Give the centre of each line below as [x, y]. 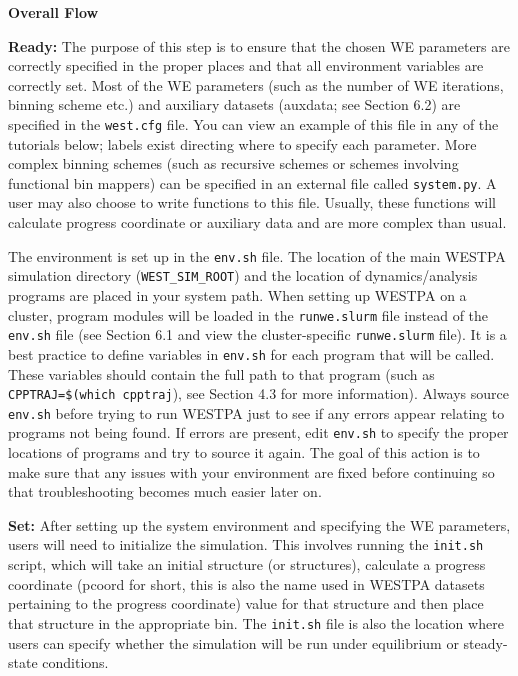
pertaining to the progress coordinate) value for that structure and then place [246, 603]
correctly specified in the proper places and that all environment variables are [246, 65]
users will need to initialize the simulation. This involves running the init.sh [246, 544]
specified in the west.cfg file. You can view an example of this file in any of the [253, 123]
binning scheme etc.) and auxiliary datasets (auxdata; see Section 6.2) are [234, 104]
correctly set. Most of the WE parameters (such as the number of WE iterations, [256, 84]
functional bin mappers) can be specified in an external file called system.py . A [252, 182]
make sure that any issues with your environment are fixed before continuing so [251, 471]
